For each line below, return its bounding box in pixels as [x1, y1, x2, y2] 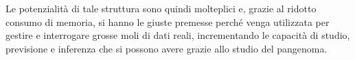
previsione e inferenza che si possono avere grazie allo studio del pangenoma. [5, 41, 328, 55]
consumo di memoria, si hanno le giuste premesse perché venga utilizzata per [5, 14, 330, 29]
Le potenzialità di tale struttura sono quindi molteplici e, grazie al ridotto [5, 1, 317, 15]
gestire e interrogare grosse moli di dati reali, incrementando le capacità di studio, [5, 28, 350, 42]
